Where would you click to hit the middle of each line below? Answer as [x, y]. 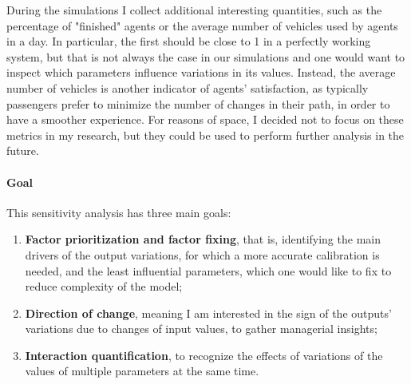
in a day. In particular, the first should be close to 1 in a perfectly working [189, 41]
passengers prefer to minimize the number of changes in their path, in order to [198, 103]
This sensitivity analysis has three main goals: [119, 212]
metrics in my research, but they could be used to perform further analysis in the [205, 135]
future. [23, 150]
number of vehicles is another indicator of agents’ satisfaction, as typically [188, 87]
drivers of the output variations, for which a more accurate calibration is [202, 254]
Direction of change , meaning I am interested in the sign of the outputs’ [208, 313]
